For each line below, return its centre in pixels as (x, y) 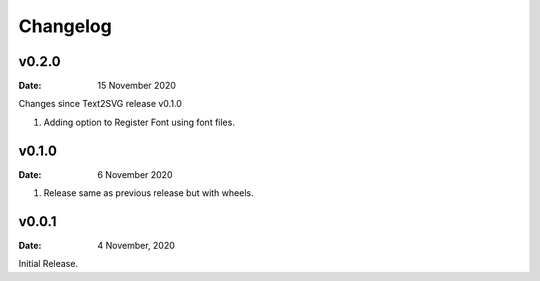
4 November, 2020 (136, 246)
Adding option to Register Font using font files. (139, 122)
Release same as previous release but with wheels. (148, 193)
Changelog (65, 26)
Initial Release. (48, 264)
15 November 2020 (137, 86)
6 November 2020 (135, 174)
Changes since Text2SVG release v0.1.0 (100, 104)
